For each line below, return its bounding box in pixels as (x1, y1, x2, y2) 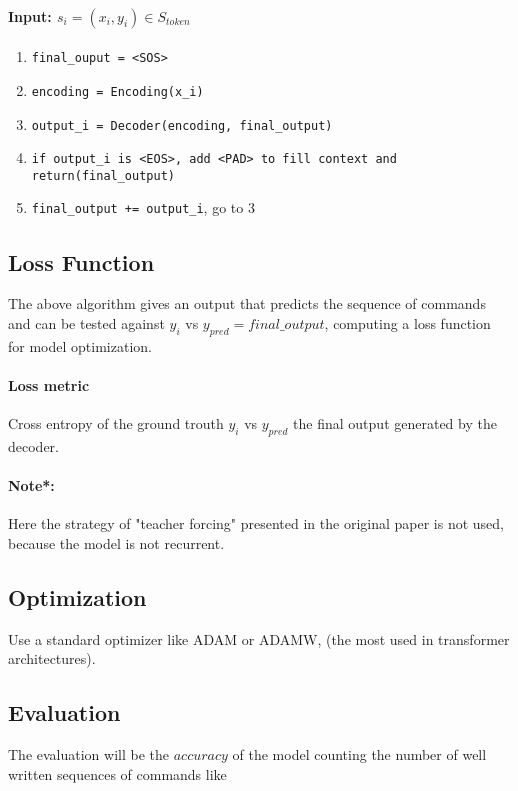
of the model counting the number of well (232, 744, 487, 765)
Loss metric (8, 374, 90, 395)
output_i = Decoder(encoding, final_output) (31, 118, 333, 133)
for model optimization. (8, 335, 152, 356)
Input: (8, 5, 52, 26)
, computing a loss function (324, 312, 491, 333)
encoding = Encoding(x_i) (31, 84, 204, 99)
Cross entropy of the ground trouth (8, 413, 224, 434)
